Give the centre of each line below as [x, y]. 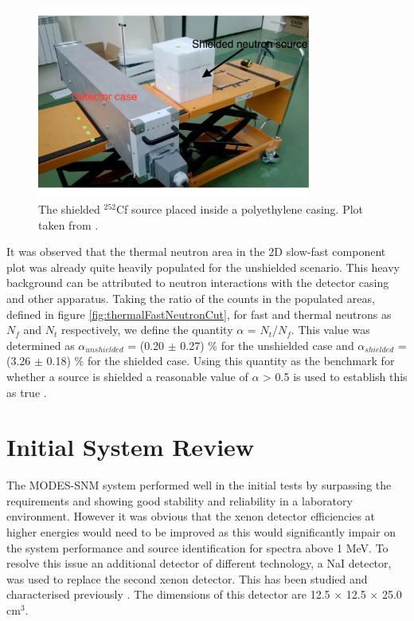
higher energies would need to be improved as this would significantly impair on [201, 532]
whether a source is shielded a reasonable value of [127, 376]
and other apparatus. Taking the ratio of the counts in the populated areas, [191, 298]
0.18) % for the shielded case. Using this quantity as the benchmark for [221, 361]
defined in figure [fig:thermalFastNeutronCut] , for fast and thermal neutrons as [199, 314]
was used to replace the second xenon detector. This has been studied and [187, 578]
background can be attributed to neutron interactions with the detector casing [198, 283]
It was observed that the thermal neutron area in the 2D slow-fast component [196, 252]
